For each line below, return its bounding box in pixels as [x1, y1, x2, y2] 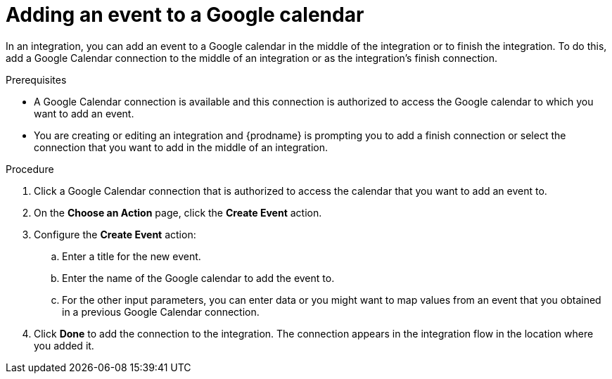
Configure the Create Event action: [34, 228, 196, 240]
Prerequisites [6, 73, 67, 86]
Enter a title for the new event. [62, 250, 201, 262]
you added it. [34, 339, 94, 352]
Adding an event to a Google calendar [6, 3, 364, 27]
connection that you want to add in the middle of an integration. [34, 141, 329, 153]
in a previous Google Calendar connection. [62, 305, 260, 318]
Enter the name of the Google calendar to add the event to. [62, 271, 335, 284]
